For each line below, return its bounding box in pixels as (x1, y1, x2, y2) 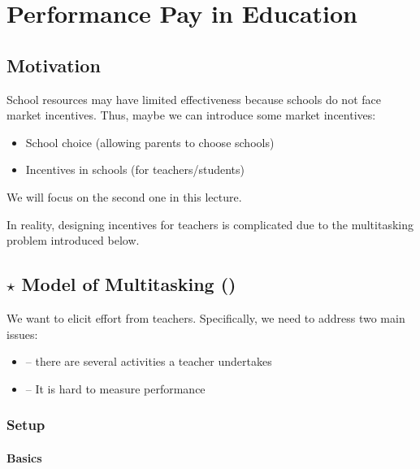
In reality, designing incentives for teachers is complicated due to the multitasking (6, 215, 414, 232)
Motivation (6, 52, 101, 77)
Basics (6, 449, 42, 466)
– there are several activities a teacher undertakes (25, 353, 272, 370)
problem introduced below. (6, 232, 140, 249)
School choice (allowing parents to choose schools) (25, 133, 275, 150)
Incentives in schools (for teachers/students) (25, 161, 245, 178)
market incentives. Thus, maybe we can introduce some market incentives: (6, 106, 376, 124)
